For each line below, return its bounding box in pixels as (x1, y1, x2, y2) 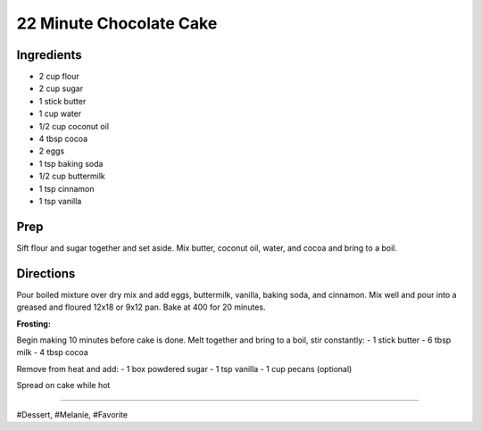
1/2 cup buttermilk (38, 170, 106, 182)
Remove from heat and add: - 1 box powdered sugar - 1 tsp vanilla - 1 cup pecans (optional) (16, 363, 353, 374)
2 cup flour (38, 71, 79, 82)
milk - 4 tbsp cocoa (16, 347, 88, 358)
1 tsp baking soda (38, 158, 104, 169)
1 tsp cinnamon (38, 183, 95, 194)
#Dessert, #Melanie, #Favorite (16, 409, 129, 419)
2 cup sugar (38, 83, 84, 94)
